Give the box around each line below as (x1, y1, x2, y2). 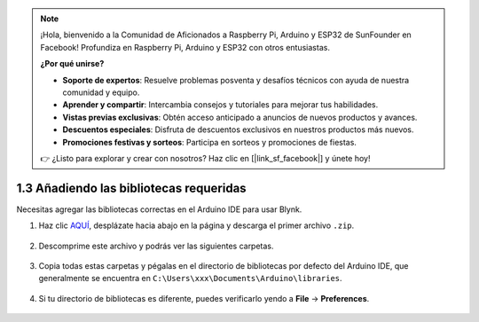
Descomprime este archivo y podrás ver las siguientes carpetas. (38, 240, 274, 251)
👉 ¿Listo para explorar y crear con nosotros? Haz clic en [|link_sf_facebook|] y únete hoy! (40, 153, 371, 163)
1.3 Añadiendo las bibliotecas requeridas (16, 180, 247, 195)
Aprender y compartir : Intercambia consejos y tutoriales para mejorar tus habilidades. (62, 99, 379, 110)
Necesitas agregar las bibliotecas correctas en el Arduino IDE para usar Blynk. (16, 204, 302, 215)
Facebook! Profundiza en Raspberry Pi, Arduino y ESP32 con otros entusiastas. (40, 42, 330, 52)
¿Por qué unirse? (40, 59, 105, 69)
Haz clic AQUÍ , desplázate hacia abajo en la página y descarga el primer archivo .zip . (38, 220, 355, 231)
